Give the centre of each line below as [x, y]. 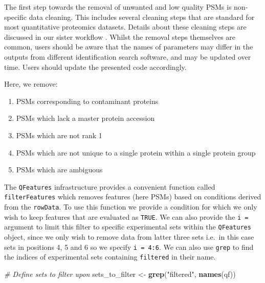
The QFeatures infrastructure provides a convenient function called [110, 186]
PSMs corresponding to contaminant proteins [87, 101]
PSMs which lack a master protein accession [85, 118]
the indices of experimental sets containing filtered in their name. [110, 257]
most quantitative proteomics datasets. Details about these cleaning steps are [125, 27]
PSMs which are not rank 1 [59, 135]
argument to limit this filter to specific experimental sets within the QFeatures [128, 227]
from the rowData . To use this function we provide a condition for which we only [131, 207]
